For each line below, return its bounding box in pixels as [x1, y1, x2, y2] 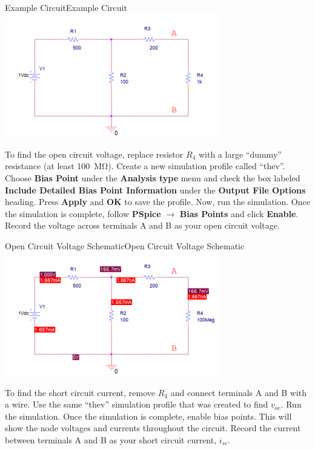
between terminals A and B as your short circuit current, [5, 433, 217, 446]
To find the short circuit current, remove [5, 386, 155, 398]
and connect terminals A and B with [170, 386, 307, 398]
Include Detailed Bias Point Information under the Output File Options [5, 183, 306, 196]
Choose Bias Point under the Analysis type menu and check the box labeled [5, 171, 300, 184]
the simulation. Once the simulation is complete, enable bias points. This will [5, 409, 292, 422]
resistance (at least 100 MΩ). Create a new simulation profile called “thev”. [5, 160, 285, 172]
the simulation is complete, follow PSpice [5, 207, 161, 220]
